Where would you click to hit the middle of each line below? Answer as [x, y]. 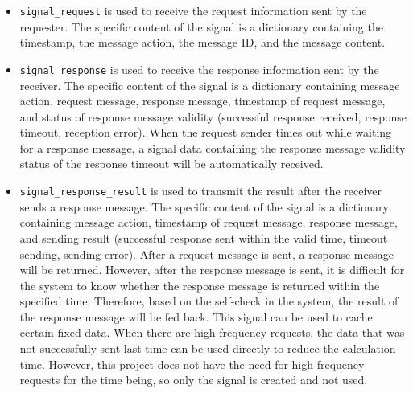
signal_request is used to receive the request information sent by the [193, 10]
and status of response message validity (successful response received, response [213, 116]
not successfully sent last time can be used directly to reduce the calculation [208, 348]
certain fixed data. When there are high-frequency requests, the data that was [212, 332]
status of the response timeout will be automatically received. [171, 164]
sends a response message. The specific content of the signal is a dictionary [204, 206]
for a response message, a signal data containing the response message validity [213, 147]
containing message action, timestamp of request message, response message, [209, 222]
